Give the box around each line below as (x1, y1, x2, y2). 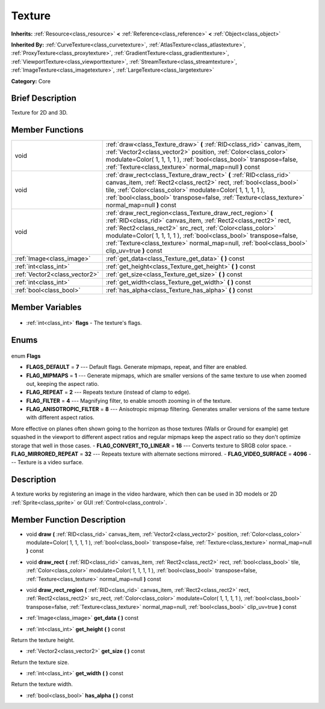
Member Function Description (11, 514, 126, 525)
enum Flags (11, 352, 41, 359)
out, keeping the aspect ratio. (26, 380, 99, 387)
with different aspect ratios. (26, 414, 94, 421)
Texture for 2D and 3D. (11, 109, 68, 116)
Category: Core (11, 77, 51, 84)
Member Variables (11, 302, 82, 312)
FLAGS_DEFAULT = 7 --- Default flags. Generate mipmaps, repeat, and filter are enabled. (26, 364, 248, 371)
